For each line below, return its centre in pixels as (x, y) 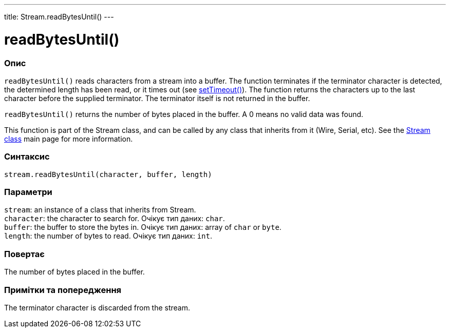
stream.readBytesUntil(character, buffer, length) (108, 174)
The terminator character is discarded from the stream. (97, 307)
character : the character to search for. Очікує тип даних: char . (115, 219)
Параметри (28, 192)
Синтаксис (27, 157)
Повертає (24, 254)
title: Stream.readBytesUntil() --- (59, 17)
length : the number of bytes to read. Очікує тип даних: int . (108, 236)
